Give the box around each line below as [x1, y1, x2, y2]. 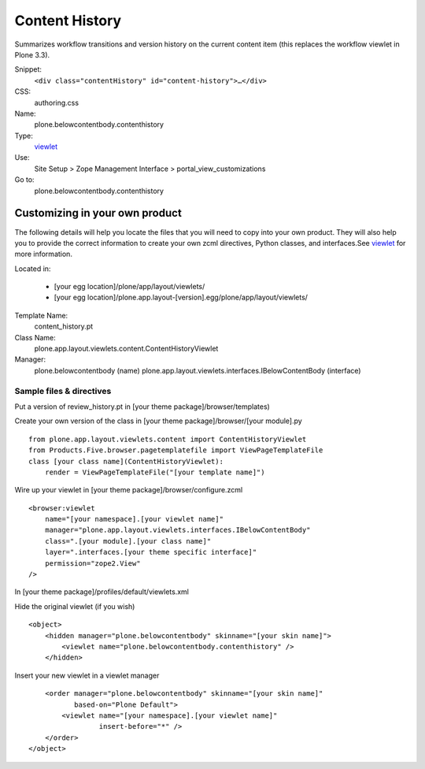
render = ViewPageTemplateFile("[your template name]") [44, 467, 265, 477]
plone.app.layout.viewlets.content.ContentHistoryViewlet [34, 344, 219, 354]
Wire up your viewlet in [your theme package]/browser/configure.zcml [14, 485, 243, 495]
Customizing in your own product [14, 206, 183, 220]
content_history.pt [34, 321, 94, 331]
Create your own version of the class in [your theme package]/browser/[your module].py [14, 416, 302, 425]
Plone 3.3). [14, 50, 50, 59]
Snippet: [14, 65, 42, 74]
